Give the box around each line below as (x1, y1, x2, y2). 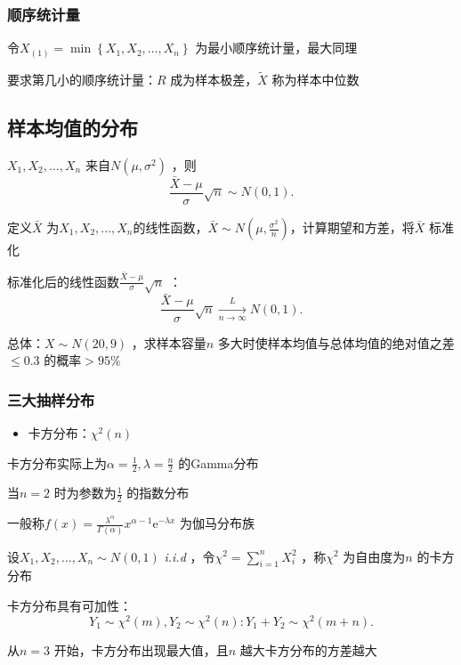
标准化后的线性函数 (7, 272, 119, 290)
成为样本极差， (170, 69, 258, 88)
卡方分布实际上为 (7, 453, 107, 472)
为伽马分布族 (180, 514, 255, 532)
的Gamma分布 (178, 453, 259, 472)
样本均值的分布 (7, 113, 138, 141)
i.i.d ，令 (164, 547, 215, 565)
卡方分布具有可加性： (7, 596, 132, 614)
